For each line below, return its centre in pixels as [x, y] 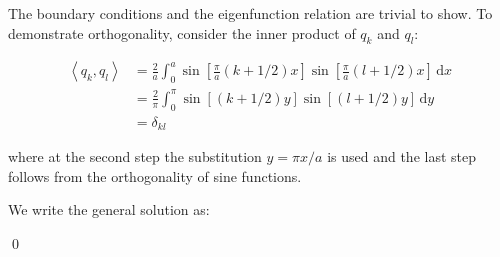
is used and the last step [402, 156]
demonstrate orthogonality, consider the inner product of [182, 32]
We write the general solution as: [109, 209]
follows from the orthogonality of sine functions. [155, 175]
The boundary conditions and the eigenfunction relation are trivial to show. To [250, 13]
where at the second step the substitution [135, 156]
